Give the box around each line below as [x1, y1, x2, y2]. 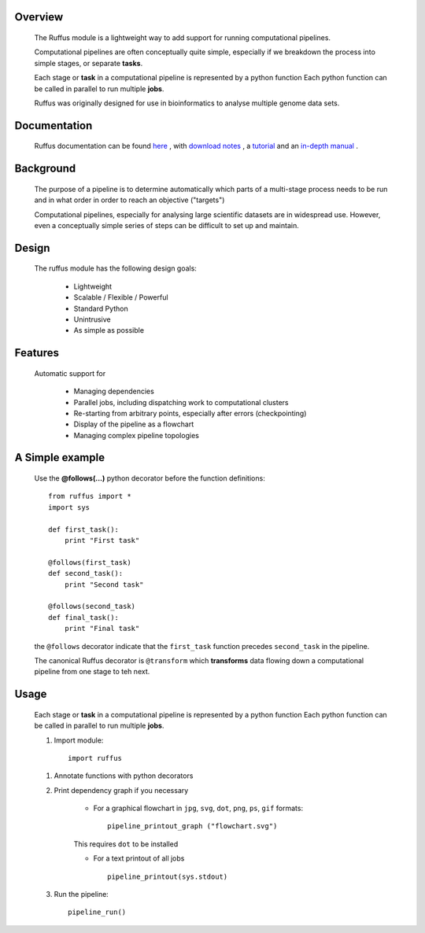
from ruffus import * [48, 492, 131, 501]
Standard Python [73, 304, 129, 313]
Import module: [54, 736, 104, 745]
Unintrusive [73, 315, 112, 324]
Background [14, 162, 76, 175]
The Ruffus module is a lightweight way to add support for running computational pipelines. [34, 33, 331, 42]
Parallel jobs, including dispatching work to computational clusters [73, 397, 289, 407]
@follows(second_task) [48, 602, 136, 611]
